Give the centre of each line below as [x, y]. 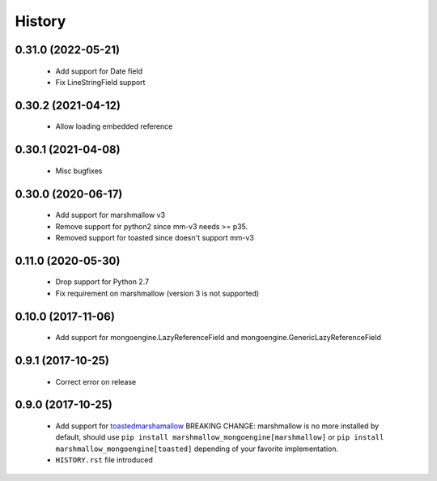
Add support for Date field [99, 71]
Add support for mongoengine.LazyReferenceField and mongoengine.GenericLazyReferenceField [218, 338]
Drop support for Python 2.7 [102, 282]
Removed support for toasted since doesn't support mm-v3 [155, 237]
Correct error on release [96, 381]
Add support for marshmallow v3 [110, 215]
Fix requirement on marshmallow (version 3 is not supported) [157, 293]
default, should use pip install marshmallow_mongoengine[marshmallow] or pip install [220, 437]
